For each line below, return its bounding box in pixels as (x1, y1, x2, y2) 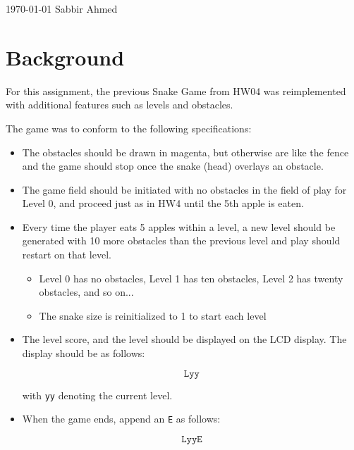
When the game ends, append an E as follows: (22, 411, 221, 426)
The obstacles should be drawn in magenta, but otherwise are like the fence (22, 144, 349, 159)
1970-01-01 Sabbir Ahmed (6, 1, 118, 15)
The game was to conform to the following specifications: (6, 120, 252, 135)
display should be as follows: (22, 346, 145, 361)
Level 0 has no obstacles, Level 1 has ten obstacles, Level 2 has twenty (39, 270, 343, 285)
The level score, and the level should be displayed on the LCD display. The (22, 332, 347, 346)
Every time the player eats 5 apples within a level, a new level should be (22, 219, 336, 234)
